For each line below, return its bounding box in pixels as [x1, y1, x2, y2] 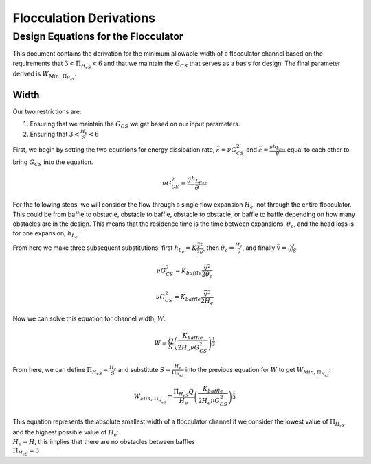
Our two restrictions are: [12, 107, 82, 116]
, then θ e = [203, 244, 235, 253]
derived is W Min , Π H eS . [12, 69, 77, 82]
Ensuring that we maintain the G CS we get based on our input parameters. [30, 120, 240, 130]
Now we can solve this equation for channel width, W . [12, 314, 166, 323]
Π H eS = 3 [12, 447, 40, 457]
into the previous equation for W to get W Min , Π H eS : [185, 366, 331, 378]
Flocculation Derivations [12, 10, 156, 25]
